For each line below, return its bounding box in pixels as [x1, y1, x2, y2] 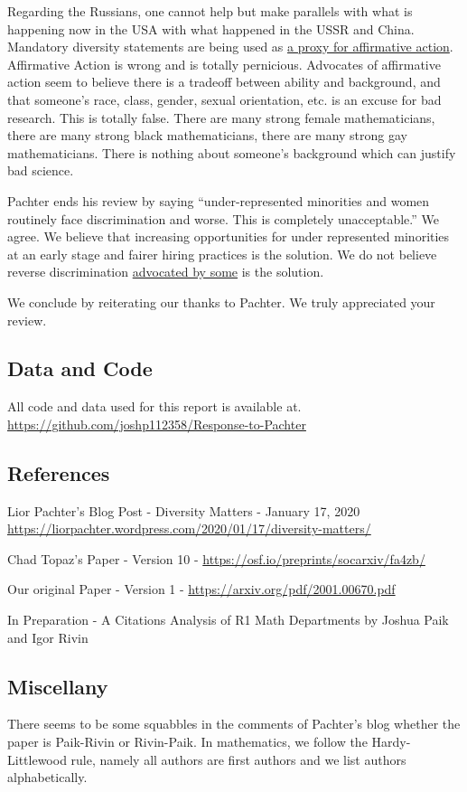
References [7, 458, 110, 486]
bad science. [7, 161, 74, 180]
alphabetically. [7, 768, 88, 787]
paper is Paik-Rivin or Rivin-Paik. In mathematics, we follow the [7, 732, 368, 751]
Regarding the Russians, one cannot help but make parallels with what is [7, 2, 413, 20]
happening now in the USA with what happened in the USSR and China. [7, 19, 415, 38]
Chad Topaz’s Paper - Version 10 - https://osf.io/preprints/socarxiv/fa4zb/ [7, 549, 425, 568]
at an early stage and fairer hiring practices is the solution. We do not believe [7, 244, 437, 263]
